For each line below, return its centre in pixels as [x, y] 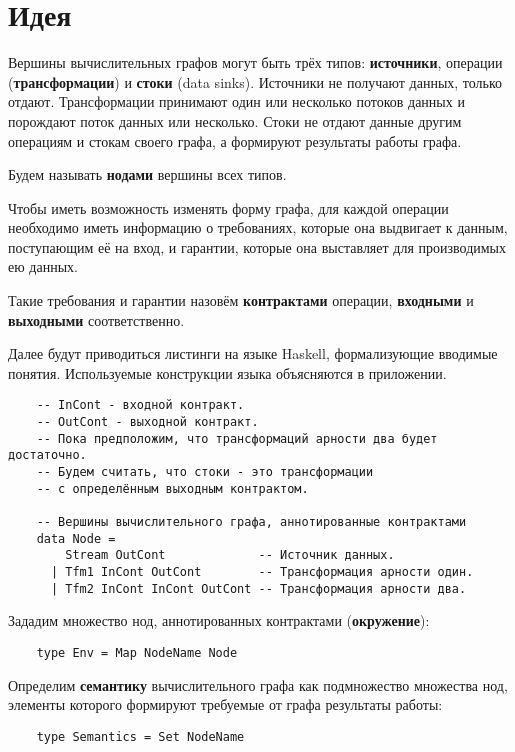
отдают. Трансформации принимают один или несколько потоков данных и [236, 101]
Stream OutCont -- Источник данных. [230, 555]
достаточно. [47, 455]
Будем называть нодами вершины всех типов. [147, 174]
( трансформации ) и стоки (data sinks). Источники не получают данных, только [255, 81]
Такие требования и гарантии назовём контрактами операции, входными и [241, 300]
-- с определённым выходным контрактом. [172, 488]
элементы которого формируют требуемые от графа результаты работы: [225, 704]
